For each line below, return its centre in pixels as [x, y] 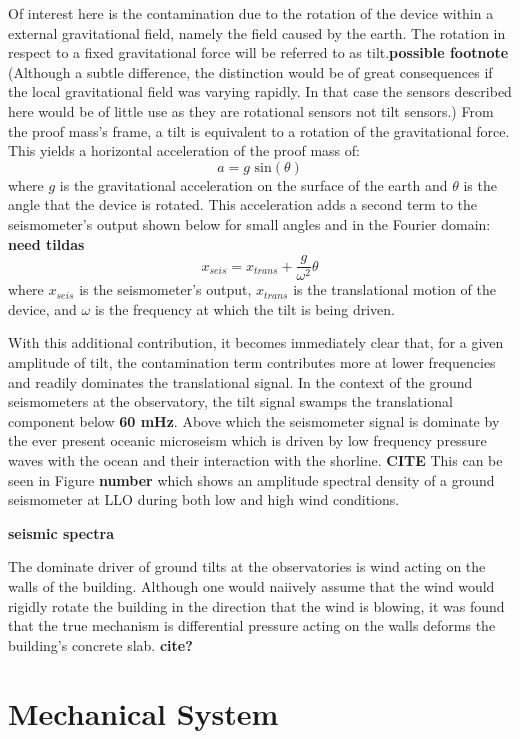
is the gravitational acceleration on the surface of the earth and [253, 184]
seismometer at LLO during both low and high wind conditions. [204, 499]
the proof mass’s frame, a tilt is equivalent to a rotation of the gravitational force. [259, 130]
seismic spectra [61, 532]
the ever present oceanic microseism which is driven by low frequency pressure [247, 440]
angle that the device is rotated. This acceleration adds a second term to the [242, 204]
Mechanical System [143, 713]
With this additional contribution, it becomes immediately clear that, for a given [256, 342]
